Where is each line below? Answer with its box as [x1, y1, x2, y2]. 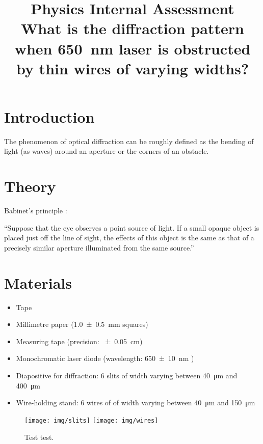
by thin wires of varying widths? [16, 58, 249, 78]
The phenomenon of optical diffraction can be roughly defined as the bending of [4, 135, 254, 146]
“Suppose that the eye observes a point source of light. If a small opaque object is [4, 222, 259, 233]
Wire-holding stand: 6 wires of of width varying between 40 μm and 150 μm [16, 397, 255, 408]
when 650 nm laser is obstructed [14, 38, 251, 59]
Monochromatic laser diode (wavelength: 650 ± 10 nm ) [16, 353, 194, 364]
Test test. [24, 431, 54, 442]
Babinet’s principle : [4, 205, 67, 216]
